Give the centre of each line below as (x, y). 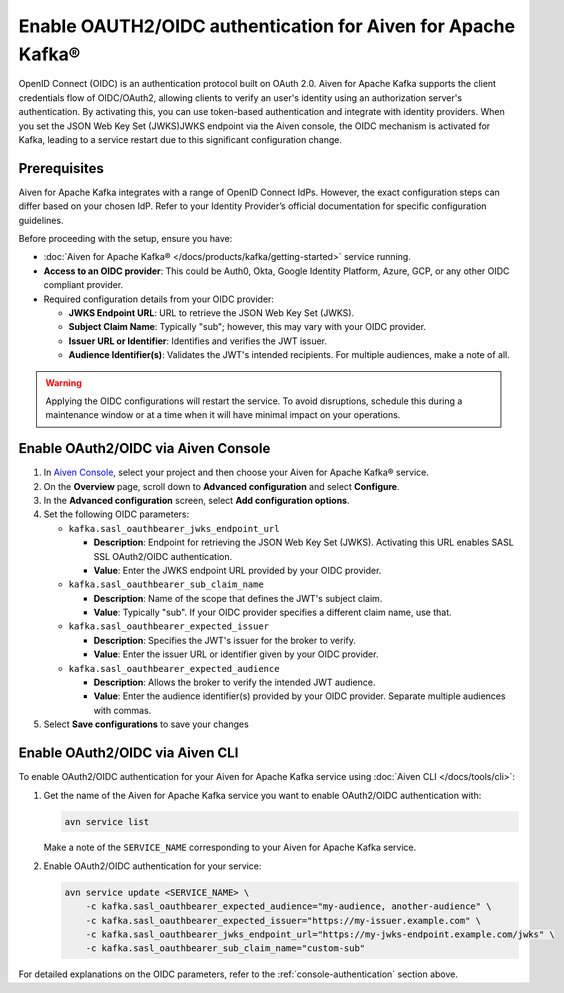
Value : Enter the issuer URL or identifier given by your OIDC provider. (236, 654)
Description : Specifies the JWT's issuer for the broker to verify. (225, 640)
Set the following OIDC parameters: (116, 514)
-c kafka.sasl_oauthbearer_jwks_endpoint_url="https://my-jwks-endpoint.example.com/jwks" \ (320, 934)
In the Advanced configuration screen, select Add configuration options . (196, 500)
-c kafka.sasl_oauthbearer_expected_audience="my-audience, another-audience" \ (288, 906)
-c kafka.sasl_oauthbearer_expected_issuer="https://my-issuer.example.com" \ (283, 920)
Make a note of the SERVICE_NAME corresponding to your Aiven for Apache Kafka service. (230, 847)
